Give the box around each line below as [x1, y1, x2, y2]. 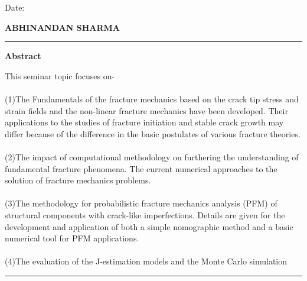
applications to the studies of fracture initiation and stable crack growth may [5, 116, 284, 128]
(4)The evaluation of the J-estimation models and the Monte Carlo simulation [5, 255, 288, 267]
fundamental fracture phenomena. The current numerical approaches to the [5, 162, 277, 175]
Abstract [5, 50, 41, 62]
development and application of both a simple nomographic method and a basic [5, 220, 293, 232]
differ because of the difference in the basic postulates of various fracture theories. [5, 127, 301, 140]
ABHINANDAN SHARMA [5, 21, 120, 33]
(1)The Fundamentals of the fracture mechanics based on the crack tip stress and [5, 92, 299, 105]
